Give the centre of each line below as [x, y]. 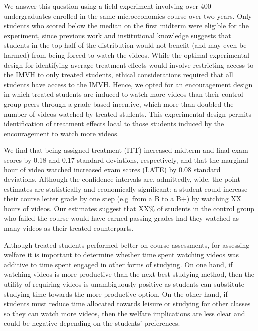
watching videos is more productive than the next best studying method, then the [129, 274]
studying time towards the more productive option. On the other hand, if [116, 293]
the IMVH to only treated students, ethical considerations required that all [119, 75]
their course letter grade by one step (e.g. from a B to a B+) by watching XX [123, 199]
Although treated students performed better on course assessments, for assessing [127, 245]
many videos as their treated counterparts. [69, 228]
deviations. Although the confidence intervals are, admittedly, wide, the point [122, 179]
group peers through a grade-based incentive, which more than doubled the [119, 103]
